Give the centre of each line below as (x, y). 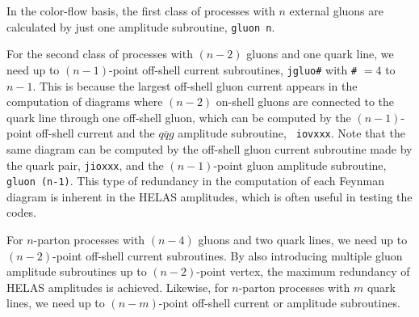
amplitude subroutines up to (77, 271)
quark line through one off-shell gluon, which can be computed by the (179, 117)
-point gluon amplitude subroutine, (300, 165)
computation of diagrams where (85, 101)
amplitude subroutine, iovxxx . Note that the (291, 133)
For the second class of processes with (100, 54)
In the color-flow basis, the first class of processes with (141, 11)
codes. (22, 212)
